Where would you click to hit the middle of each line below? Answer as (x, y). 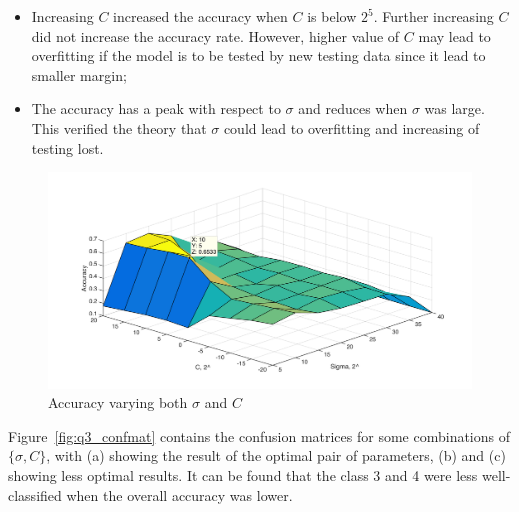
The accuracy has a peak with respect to (156, 108)
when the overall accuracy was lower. (179, 494)
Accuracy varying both (118, 402)
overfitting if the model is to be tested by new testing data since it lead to (258, 55)
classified (35, 494)
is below (332, 16)
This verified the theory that (119, 127)
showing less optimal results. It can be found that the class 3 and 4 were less (243, 475)
